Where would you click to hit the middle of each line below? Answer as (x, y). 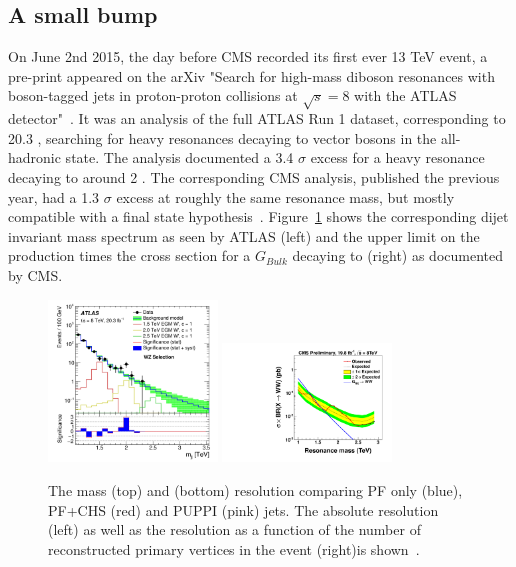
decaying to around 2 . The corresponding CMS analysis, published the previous (254, 176)
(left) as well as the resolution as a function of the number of (234, 529)
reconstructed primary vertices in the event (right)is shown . (234, 548)
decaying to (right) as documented (398, 255)
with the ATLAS (405, 95)
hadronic (34, 157)
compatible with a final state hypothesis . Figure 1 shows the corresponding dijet (258, 216)
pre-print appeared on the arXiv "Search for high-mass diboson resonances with (251, 75)
